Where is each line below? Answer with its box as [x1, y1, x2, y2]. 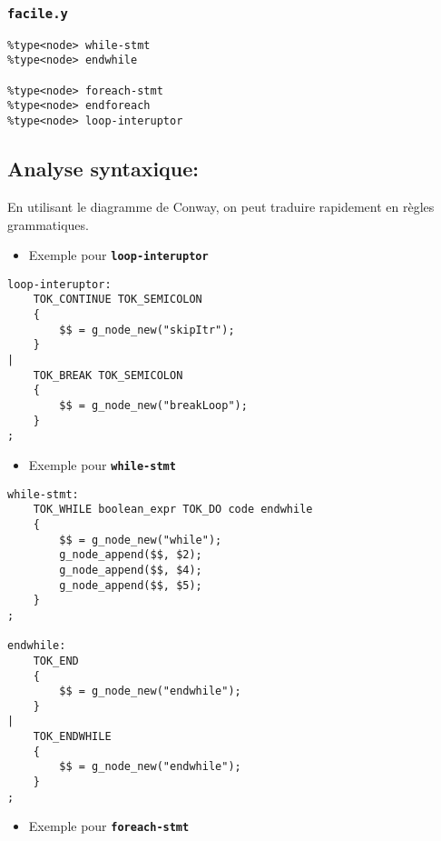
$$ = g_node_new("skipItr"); [59, 323, 235, 336]
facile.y [7, 5, 68, 21]
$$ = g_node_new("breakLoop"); [59, 399, 248, 413]
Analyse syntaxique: [7, 155, 200, 183]
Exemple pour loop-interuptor [28, 245, 209, 265]
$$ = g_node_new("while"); [59, 533, 222, 546]
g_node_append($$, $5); [59, 578, 202, 592]
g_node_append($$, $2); [59, 548, 202, 562]
